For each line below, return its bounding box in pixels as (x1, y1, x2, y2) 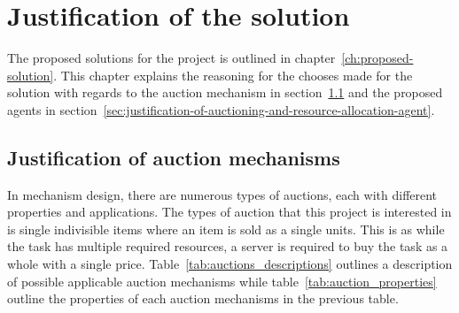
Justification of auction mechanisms (7, 143, 340, 171)
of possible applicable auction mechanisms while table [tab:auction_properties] (7, 271, 437, 290)
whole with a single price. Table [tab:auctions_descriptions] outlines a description (7, 255, 453, 273)
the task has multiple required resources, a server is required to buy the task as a (7, 237, 448, 256)
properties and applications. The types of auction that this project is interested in (7, 202, 452, 221)
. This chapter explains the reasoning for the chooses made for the (53, 65, 413, 84)
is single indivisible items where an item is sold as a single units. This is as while (7, 219, 445, 238)
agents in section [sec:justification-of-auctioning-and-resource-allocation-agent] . (7, 100, 435, 118)
